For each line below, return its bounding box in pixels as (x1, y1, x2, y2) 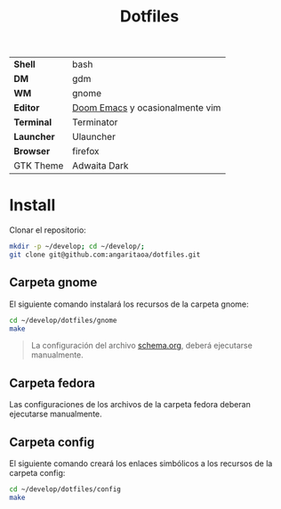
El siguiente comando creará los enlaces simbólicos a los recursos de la (9, 458, 273, 469)
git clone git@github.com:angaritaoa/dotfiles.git (9, 250, 201, 259)
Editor (13, 102, 40, 114)
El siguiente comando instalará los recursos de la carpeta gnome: (9, 299, 249, 309)
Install (9, 195, 56, 216)
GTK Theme (13, 160, 64, 172)
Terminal (13, 116, 52, 128)
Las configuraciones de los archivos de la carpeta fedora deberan (9, 399, 251, 410)
